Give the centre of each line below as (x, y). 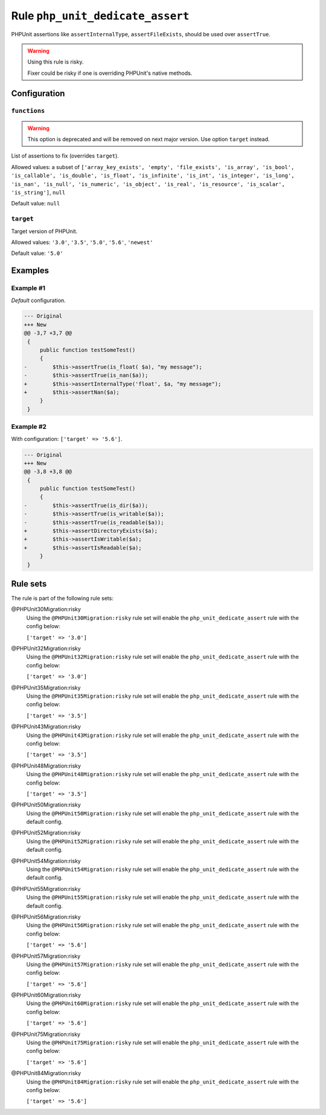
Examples (30, 271)
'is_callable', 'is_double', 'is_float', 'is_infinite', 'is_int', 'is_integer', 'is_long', (153, 176)
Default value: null (36, 204)
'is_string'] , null (38, 193)
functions (28, 111)
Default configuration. (38, 300)
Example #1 (28, 288)
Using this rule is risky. (56, 62)
